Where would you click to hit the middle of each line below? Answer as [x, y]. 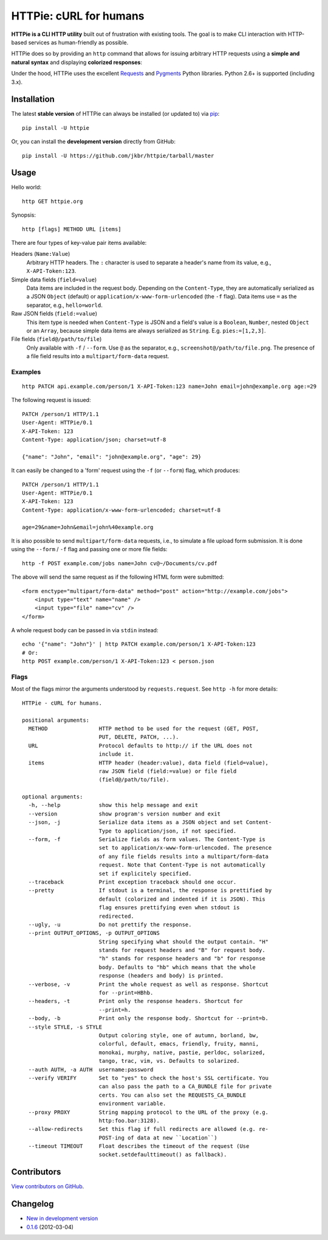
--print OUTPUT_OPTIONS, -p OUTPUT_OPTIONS [94, 933]
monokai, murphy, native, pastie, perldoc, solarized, [182, 1052]
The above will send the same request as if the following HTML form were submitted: [118, 577]
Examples [26, 372]
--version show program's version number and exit [125, 814]
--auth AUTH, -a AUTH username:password [91, 1069]
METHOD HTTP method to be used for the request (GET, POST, [144, 728]
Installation [33, 100]
